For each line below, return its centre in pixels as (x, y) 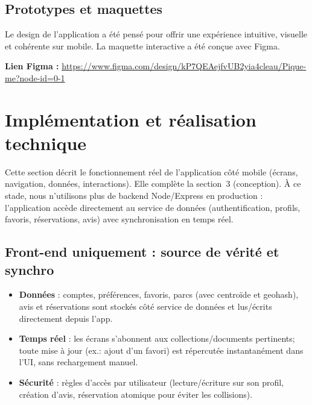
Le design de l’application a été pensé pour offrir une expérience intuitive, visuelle (156, 34)
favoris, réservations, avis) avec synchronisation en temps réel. (119, 219)
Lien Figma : (32, 66)
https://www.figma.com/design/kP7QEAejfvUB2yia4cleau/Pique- (184, 66)
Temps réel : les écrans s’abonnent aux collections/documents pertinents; (157, 338)
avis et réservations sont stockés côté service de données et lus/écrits (145, 306)
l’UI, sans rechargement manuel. (78, 362)
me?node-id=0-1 (35, 77)
